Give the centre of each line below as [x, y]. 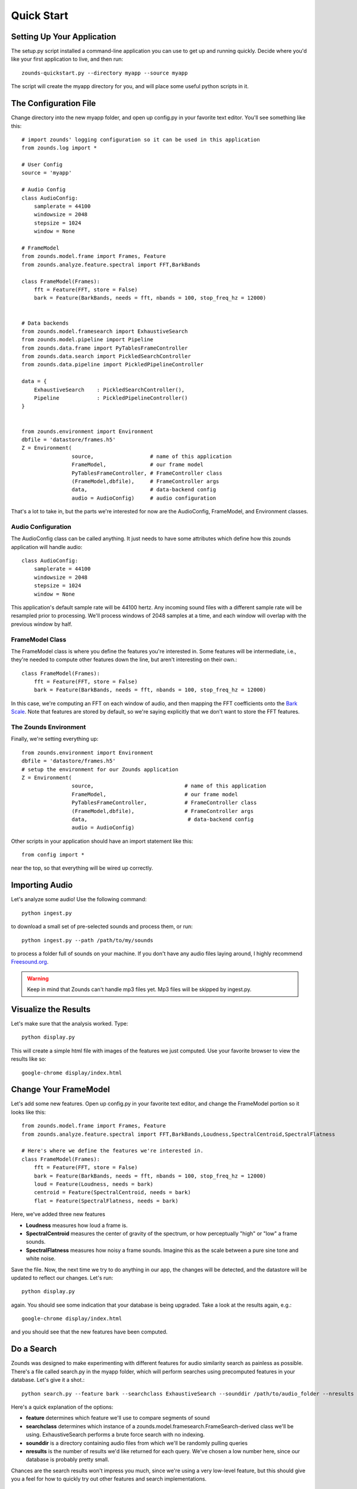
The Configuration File [54, 103]
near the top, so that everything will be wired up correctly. [82, 868]
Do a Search [34, 1349]
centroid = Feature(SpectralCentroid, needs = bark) [112, 1192]
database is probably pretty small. [68, 1460]
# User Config [42, 165]
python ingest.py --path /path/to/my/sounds [88, 940]
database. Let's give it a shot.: [48, 1380]
